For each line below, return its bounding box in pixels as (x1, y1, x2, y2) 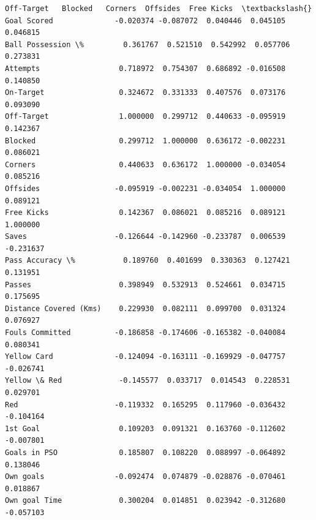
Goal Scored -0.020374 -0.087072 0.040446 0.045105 (5, 16, 286, 25)
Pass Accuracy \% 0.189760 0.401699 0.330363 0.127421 (5, 256, 290, 265)
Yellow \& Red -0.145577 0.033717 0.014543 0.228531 (5, 376, 290, 385)
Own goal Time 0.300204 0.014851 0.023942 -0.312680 (5, 496, 286, 505)
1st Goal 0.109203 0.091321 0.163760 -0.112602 (5, 424, 286, 433)
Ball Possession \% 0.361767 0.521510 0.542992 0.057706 (5, 40, 290, 49)
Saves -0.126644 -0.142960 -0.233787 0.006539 (5, 232, 286, 241)
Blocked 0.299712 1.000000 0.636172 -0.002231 (5, 136, 286, 145)
